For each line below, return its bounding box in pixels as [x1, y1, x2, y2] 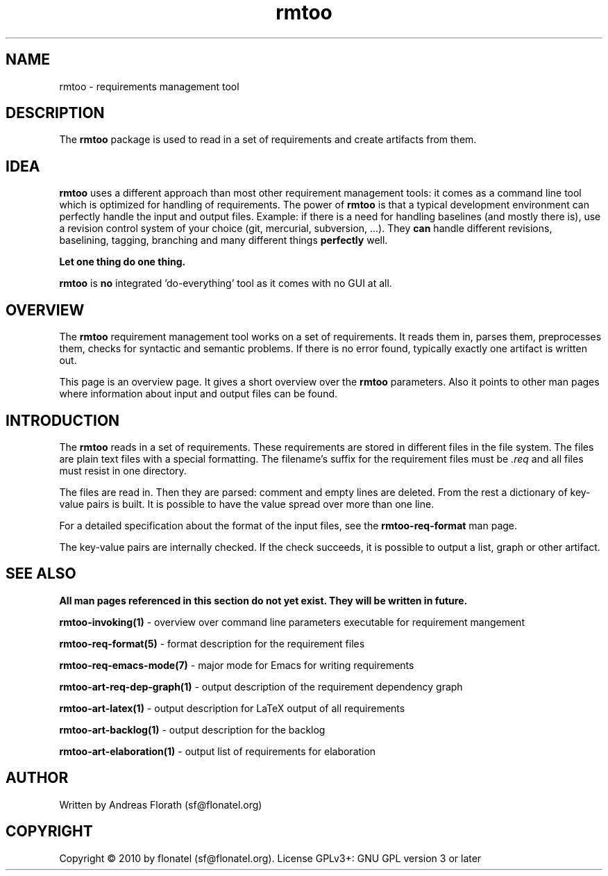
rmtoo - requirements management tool [59, 80, 239, 92]
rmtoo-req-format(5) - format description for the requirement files [59, 637, 365, 650]
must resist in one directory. [59, 464, 187, 477]
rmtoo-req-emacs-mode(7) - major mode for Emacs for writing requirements [59, 659, 414, 671]
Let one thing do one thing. [59, 256, 186, 268]
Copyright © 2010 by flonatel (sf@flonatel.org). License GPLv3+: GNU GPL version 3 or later [59, 852, 482, 864]
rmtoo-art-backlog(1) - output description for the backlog [59, 723, 326, 736]
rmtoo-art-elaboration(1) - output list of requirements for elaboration [59, 745, 376, 757]
